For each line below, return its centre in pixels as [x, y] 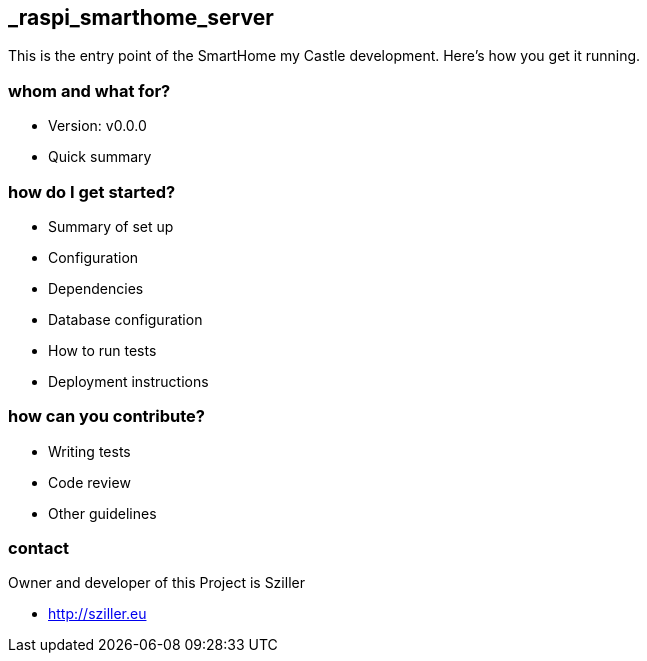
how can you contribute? [106, 416]
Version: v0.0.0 [97, 126]
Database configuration [125, 319]
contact [39, 548]
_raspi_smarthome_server [141, 17]
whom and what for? [89, 90]
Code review [89, 482]
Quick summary [100, 157]
